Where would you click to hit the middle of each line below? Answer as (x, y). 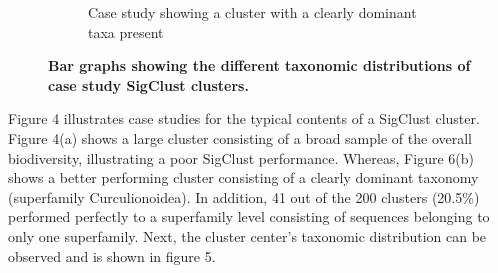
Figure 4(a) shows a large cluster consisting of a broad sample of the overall (240, 137)
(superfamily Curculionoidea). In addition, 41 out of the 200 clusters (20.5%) (244, 196)
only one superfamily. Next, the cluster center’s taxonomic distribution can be (247, 235)
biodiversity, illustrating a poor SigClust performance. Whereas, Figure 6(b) (241, 157)
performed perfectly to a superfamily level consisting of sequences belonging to (249, 216)
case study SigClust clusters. (148, 84)
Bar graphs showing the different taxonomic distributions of (259, 65)
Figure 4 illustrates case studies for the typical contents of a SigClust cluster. (244, 118)
